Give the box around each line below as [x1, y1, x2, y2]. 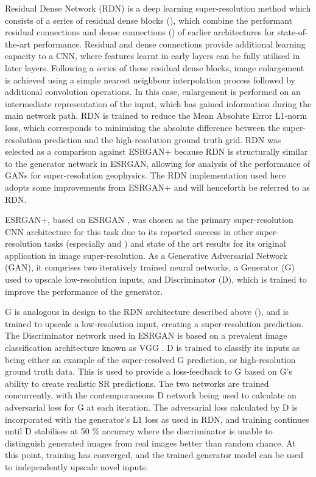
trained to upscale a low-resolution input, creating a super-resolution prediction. [5, 317, 304, 330]
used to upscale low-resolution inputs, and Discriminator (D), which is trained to [5, 273, 307, 286]
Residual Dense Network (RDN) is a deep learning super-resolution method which [5, 2, 311, 14]
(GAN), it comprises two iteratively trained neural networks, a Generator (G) [5, 261, 295, 274]
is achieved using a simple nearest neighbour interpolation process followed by [5, 73, 296, 86]
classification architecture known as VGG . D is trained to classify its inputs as [5, 341, 300, 354]
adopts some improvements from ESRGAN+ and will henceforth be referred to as [5, 180, 310, 193]
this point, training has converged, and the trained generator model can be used [5, 448, 304, 461]
